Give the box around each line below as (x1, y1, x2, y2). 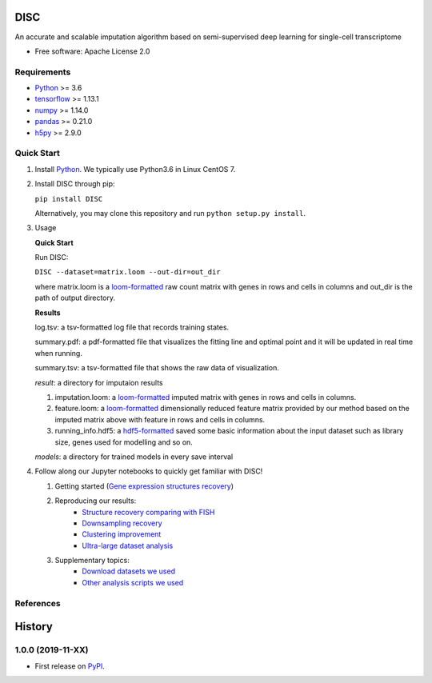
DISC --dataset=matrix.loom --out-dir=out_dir (34, 268, 221, 277)
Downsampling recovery (82, 518, 163, 528)
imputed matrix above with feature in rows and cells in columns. (54, 414, 266, 424)
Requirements (14, 66, 71, 78)
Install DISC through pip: (34, 179, 115, 189)
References (14, 597, 61, 609)
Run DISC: (34, 253, 69, 262)
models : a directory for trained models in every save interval (34, 452, 234, 461)
